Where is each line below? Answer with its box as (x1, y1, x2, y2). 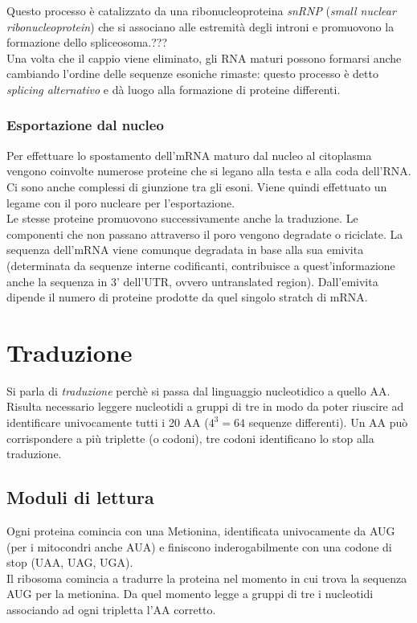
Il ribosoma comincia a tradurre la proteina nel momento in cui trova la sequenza (6, 569, 407, 586)
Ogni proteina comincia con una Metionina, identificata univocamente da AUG (6, 523, 395, 539)
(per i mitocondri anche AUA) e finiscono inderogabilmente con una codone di (6, 538, 392, 555)
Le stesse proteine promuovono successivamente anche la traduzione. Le (6, 210, 358, 227)
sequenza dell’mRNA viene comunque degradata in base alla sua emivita (6, 241, 364, 258)
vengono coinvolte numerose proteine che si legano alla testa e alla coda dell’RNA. (6, 162, 411, 179)
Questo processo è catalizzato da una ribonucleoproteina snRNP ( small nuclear (6, 2, 396, 18)
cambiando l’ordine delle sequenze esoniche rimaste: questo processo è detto (6, 65, 378, 82)
